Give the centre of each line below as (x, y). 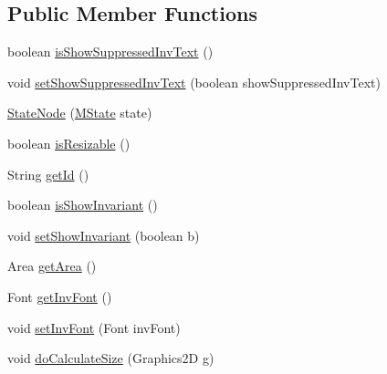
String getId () (48, 174)
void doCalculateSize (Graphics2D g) (111, 358)
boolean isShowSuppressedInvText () (110, 52)
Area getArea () (52, 266)
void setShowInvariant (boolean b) (104, 235)
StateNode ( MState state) (80, 113)
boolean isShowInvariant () (83, 205)
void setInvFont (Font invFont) (94, 327)
